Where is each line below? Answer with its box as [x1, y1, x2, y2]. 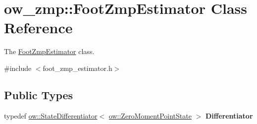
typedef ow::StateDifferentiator [4, 110, 98, 121]
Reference [4, 17, 73, 38]
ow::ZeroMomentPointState [108, 110, 192, 121]
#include [4, 62, 32, 73]
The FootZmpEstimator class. [4, 46, 95, 57]
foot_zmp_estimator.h [43, 62, 112, 73]
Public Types [4, 87, 73, 102]
